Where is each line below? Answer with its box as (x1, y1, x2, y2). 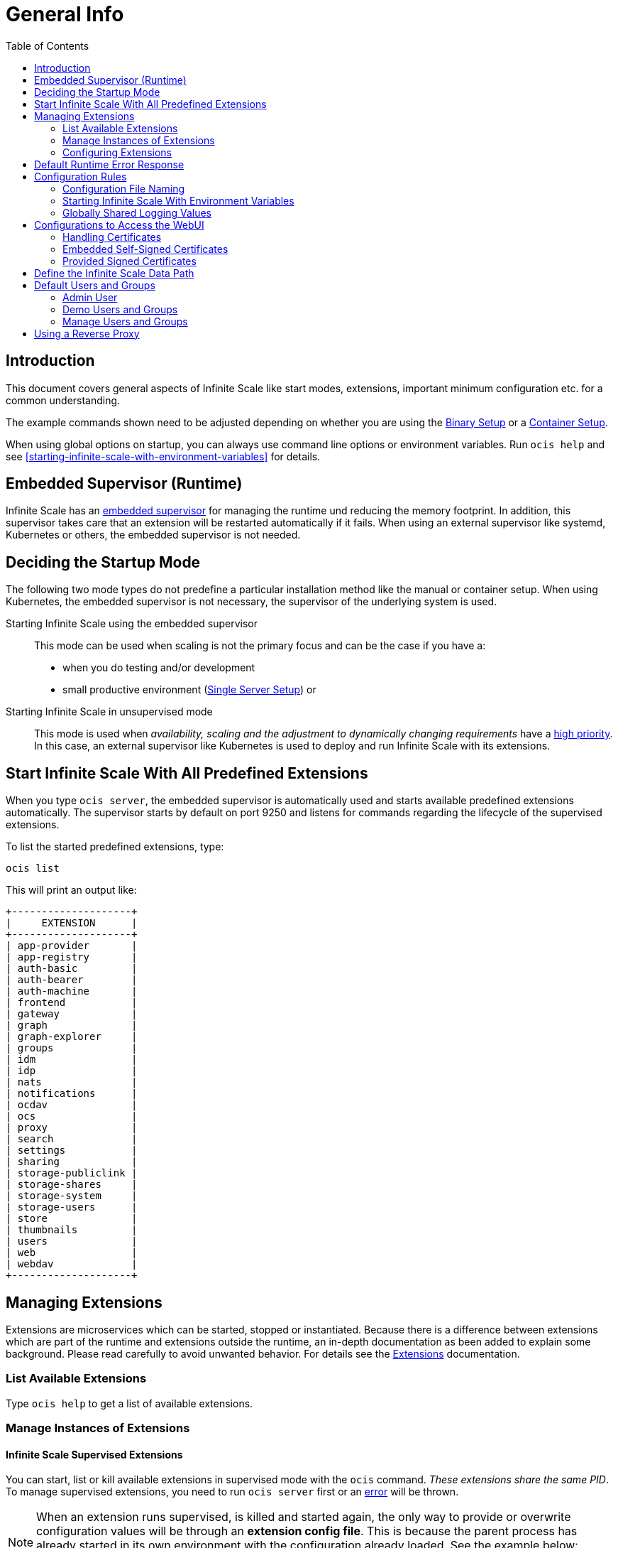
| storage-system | (6, 1190, 138, 1202)
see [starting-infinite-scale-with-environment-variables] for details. (6, 450, 321, 462)
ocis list (6, 862, 60, 875)
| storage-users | (6, 1201, 138, 1213)
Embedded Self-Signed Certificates (62, 242, 228, 255)
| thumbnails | (6, 1224, 138, 1236)
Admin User (62, 291, 118, 303)
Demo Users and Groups (62, 303, 178, 315)
